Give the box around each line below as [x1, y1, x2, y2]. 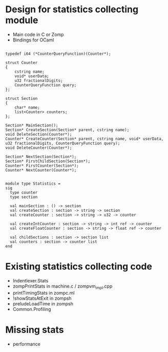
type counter [10, 190, 38, 195]
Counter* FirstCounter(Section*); [5, 163, 79, 168]
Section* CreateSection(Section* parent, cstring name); [5, 127, 130, 133]
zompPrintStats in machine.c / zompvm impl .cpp [12, 283, 113, 290]
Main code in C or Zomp [12, 31, 64, 37]
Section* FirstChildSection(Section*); [5, 159, 91, 164]
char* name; [14, 105, 40, 110]
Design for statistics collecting [5, 4, 139, 15]
